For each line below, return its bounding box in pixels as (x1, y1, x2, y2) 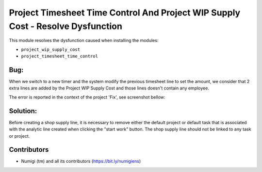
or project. (9, 133, 30, 139)
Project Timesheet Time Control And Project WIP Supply (9, 7, 241, 18)
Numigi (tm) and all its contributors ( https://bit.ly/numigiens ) (21, 158, 141, 164)
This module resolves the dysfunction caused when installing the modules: (9, 38, 159, 43)
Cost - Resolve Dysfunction (9, 21, 122, 31)
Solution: (9, 107, 37, 115)
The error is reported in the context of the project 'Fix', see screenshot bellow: (9, 94, 165, 100)
